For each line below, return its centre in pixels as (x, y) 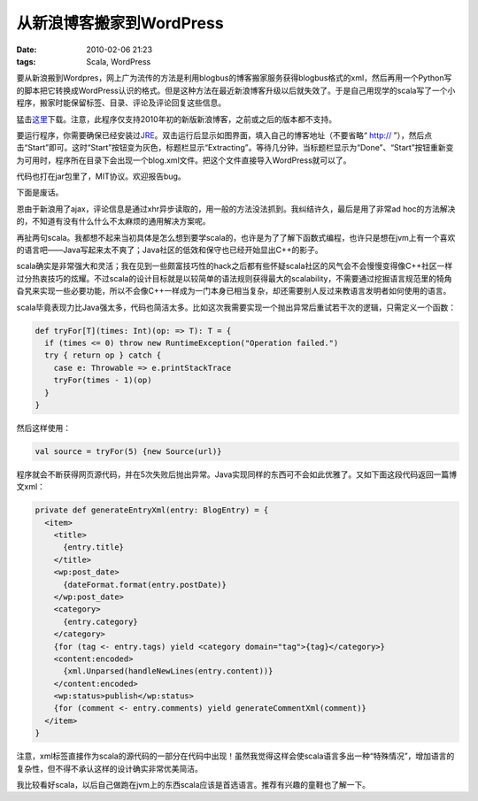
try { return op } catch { (103, 355)
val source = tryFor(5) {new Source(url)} (128, 451)
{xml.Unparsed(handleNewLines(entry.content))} (168, 671)
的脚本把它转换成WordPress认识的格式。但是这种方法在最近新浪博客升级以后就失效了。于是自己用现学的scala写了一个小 (236, 90)
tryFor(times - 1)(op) (103, 380)
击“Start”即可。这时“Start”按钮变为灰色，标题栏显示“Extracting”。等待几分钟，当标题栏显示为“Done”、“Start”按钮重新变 (235, 148)
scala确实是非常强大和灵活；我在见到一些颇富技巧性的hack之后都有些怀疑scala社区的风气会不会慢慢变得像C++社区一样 (235, 266)
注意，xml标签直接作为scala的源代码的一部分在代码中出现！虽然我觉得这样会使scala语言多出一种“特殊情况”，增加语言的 (235, 756)
